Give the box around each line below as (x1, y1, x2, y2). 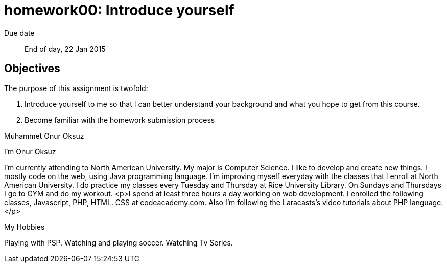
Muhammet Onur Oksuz (4, 131, 84, 140)
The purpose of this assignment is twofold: (4, 83, 148, 93)
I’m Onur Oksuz (4, 147, 56, 156)
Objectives (4, 62, 60, 75)
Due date (4, 28, 35, 37)
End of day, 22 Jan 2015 (25, 44, 106, 53)
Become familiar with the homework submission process (25, 115, 215, 124)
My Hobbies (4, 222, 45, 231)
